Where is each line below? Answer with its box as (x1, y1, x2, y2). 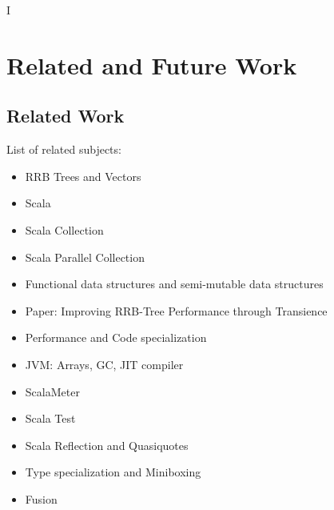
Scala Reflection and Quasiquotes (25, 436, 189, 453)
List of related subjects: (6, 141, 121, 158)
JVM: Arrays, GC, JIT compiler (25, 355, 184, 372)
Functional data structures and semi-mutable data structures (25, 275, 324, 292)
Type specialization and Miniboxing (25, 464, 201, 480)
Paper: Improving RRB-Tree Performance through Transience (25, 302, 328, 319)
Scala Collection (25, 221, 104, 238)
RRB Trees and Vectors (25, 167, 141, 184)
